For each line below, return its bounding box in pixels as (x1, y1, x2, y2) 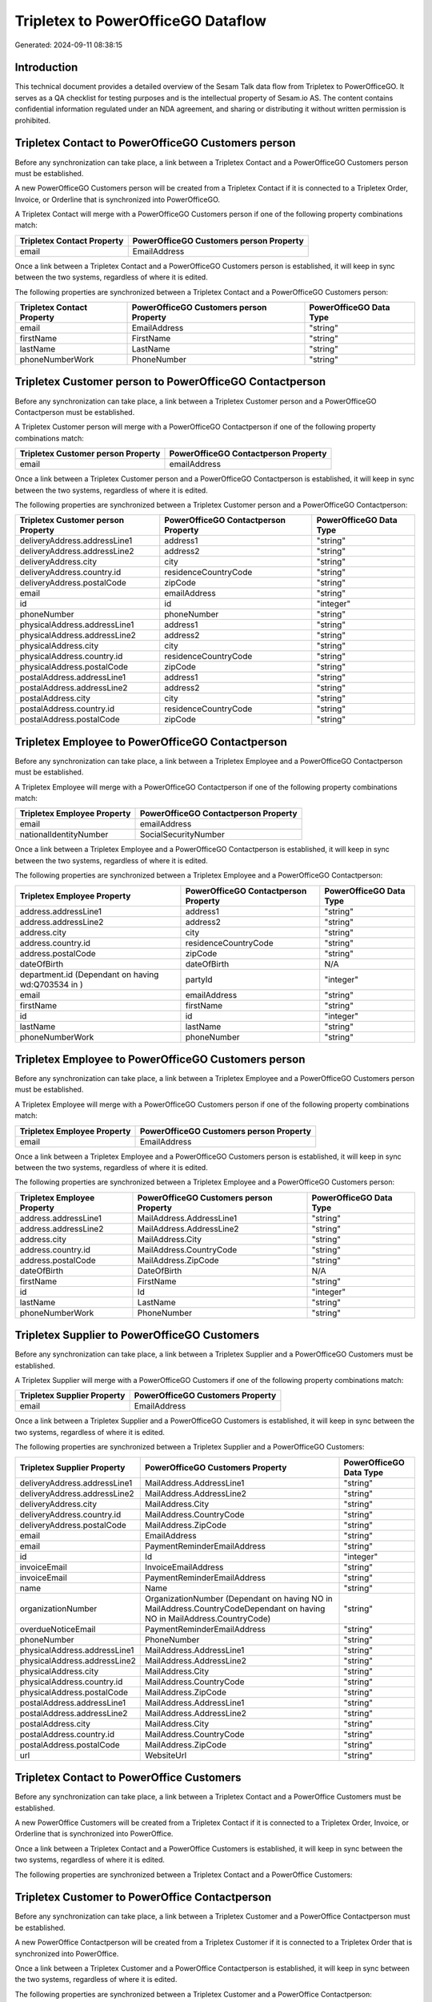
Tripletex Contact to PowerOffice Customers (14, 1771, 242, 1785)
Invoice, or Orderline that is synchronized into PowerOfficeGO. (14, 195, 220, 204)
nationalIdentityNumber (19, 829, 109, 840)
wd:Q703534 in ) (19, 979, 83, 990)
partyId (185, 974, 213, 985)
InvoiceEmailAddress (144, 1562, 224, 1573)
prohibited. (14, 115, 51, 125)
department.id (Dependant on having (19, 969, 159, 980)
